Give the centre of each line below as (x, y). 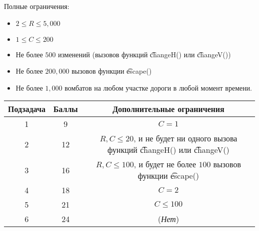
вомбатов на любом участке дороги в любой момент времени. (158, 87)
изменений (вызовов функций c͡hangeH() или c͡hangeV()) (144, 54)
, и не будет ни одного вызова (186, 138)
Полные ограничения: (37, 6)
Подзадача (27, 109)
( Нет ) (168, 219)
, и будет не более (165, 164)
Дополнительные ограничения (168, 109)
